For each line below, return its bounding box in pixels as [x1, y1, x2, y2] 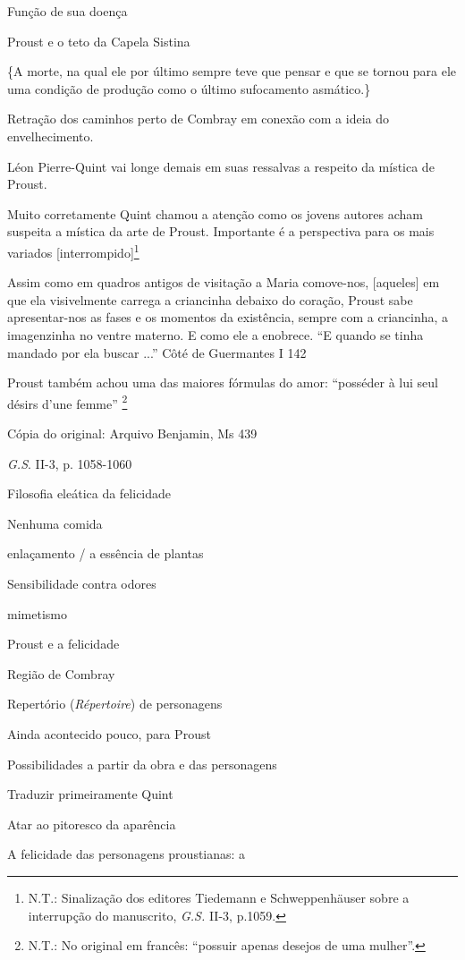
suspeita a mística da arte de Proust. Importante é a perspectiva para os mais [7, 222, 435, 241]
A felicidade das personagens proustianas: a [7, 845, 246, 863]
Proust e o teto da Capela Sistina [7, 31, 190, 50]
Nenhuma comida [7, 514, 103, 532]
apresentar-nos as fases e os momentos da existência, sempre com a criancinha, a [7, 308, 449, 327]
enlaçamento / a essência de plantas [7, 544, 204, 563]
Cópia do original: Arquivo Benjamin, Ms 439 [7, 424, 258, 442]
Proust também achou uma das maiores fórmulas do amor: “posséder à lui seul [7, 373, 438, 392]
